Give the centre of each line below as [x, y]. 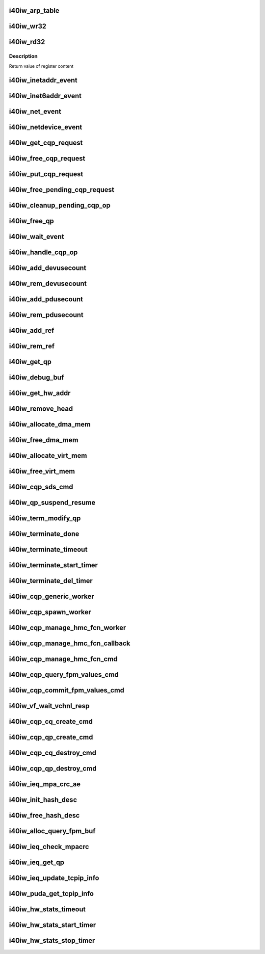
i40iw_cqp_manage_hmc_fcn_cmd [63, 659]
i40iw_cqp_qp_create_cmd [51, 737]
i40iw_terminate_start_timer [53, 565]
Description [23, 56]
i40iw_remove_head [41, 409]
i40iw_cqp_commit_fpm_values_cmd [67, 690]
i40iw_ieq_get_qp [37, 862]
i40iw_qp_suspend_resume [52, 503]
